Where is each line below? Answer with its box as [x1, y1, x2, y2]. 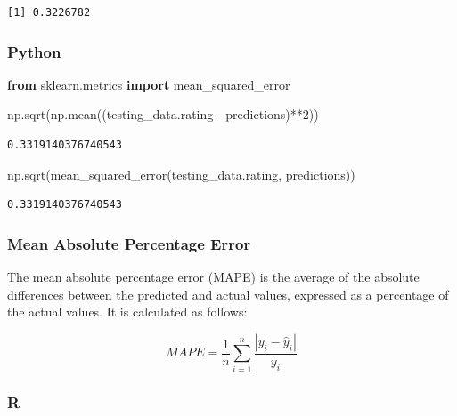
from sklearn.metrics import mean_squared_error [7, 75, 290, 93]
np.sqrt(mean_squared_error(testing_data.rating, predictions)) [7, 164, 355, 183]
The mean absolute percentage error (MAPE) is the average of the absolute [7, 268, 420, 285]
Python [7, 40, 61, 62]
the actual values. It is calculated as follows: [7, 302, 248, 321]
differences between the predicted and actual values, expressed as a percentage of [7, 284, 449, 303]
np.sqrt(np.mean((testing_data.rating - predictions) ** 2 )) [7, 105, 319, 124]
